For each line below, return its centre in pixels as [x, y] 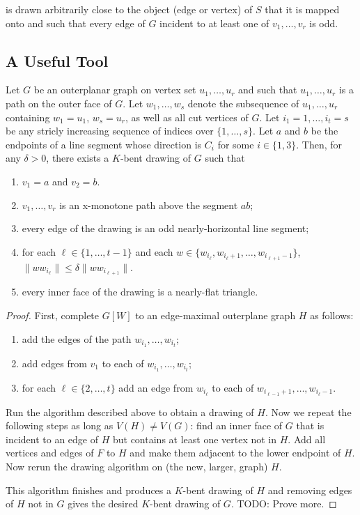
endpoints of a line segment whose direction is [104, 144]
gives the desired [103, 504]
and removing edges [310, 490]
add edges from [54, 363]
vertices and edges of [50, 453]
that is [310, 425]
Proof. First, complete [53, 315]
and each [154, 251]
